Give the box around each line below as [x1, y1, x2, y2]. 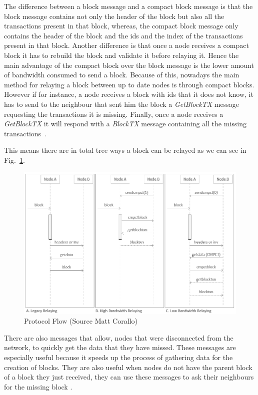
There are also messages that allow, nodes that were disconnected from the [4, 332, 233, 343]
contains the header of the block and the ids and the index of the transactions [4, 30, 243, 40]
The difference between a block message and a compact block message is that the [4, 1, 253, 11]
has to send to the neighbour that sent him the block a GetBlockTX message [4, 98, 239, 109]
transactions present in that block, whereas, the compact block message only [4, 20, 238, 31]
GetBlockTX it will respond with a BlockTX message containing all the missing [4, 118, 246, 129]
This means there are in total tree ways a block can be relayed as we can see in [4, 145, 246, 155]
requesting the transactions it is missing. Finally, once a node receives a [4, 108, 223, 119]
